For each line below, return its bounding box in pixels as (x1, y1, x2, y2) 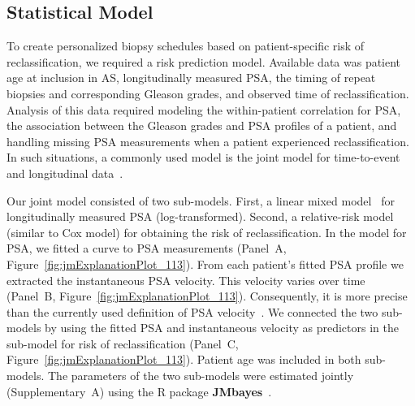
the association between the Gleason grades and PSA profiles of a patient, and (6, 117, 397, 134)
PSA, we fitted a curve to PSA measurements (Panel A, (6, 240, 287, 257)
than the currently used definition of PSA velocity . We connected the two (6, 303, 378, 320)
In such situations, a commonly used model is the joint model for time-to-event (6, 149, 400, 166)
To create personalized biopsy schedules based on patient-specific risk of (6, 37, 365, 54)
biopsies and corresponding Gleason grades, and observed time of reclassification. (6, 84, 409, 101)
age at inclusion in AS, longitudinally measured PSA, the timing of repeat (6, 69, 376, 86)
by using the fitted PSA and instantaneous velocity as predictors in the (45, 319, 399, 336)
